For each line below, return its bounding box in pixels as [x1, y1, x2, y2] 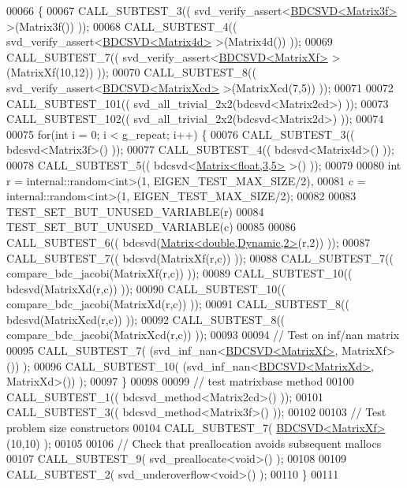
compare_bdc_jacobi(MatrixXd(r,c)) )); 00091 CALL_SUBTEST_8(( [6, 296, 349, 312]
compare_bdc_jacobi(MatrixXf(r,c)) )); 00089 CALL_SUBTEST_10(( [6, 265, 353, 281]
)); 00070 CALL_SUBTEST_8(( [97, 64, 257, 80]
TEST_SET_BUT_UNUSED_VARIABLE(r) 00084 [6, 203, 264, 219]
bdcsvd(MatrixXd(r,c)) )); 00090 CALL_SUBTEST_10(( [6, 280, 286, 296]
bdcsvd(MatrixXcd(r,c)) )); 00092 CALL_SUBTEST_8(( [6, 311, 286, 327]
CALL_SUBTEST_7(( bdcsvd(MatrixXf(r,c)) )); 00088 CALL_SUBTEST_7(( [6, 249, 394, 266]
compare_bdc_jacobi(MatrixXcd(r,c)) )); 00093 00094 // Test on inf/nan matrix [6, 326, 400, 343]
